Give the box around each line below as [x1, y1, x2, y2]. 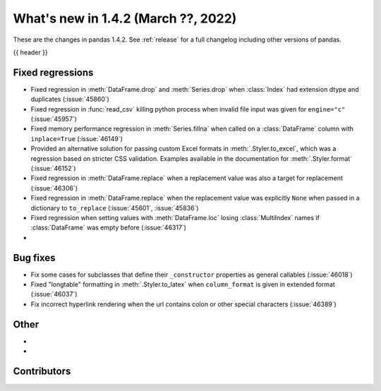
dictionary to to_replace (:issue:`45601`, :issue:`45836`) [30, 203, 199, 212]
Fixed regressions [13, 66, 94, 78]
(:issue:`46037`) [30, 290, 78, 299]
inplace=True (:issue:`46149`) [30, 134, 123, 143]
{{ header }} [13, 48, 49, 56]
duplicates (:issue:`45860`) [30, 95, 109, 104]
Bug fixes [13, 251, 56, 264]
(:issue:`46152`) [30, 164, 77, 172]
